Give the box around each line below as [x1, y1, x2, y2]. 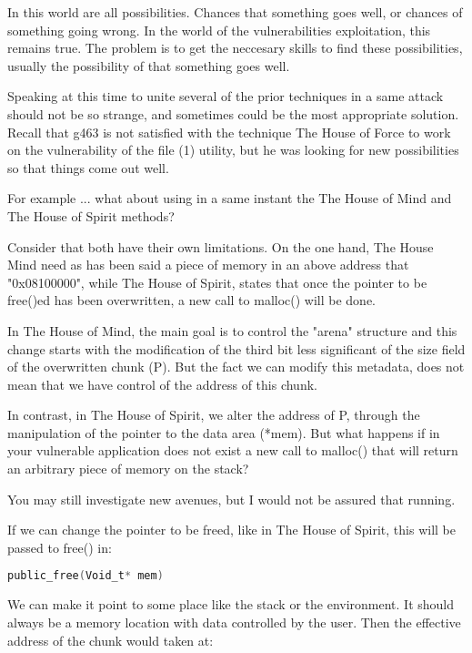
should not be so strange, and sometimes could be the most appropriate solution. [7, 104, 459, 123]
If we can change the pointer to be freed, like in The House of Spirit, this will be [7, 520, 456, 539]
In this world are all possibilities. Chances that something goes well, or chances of [7, 3, 463, 21]
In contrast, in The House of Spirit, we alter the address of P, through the [7, 405, 420, 424]
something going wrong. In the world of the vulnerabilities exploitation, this [7, 20, 431, 39]
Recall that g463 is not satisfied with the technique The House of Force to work [7, 122, 451, 141]
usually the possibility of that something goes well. [7, 56, 290, 75]
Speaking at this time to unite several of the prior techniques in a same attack [7, 87, 444, 106]
